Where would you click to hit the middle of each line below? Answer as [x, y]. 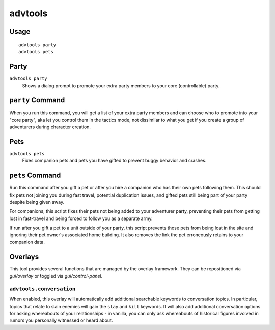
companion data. [27, 242]
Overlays [24, 256]
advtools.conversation [43, 289]
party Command [37, 100]
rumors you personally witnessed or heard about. [61, 320]
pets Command [35, 175]
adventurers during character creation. [50, 127]
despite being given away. [37, 202]
